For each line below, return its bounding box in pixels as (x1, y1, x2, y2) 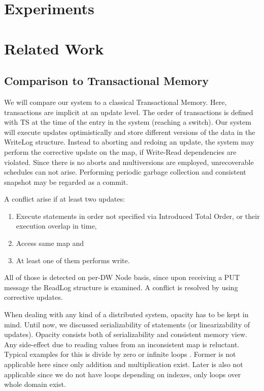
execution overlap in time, (16, 220, 97, 231)
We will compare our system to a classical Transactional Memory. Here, (4, 96, 227, 107)
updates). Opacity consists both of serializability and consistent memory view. (4, 329, 247, 340)
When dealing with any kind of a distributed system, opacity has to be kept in (4, 309, 249, 320)
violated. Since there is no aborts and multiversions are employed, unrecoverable (4, 156, 254, 167)
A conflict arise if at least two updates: (4, 193, 125, 204)
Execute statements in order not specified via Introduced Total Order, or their (16, 210, 260, 221)
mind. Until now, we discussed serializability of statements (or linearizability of (4, 319, 250, 329)
